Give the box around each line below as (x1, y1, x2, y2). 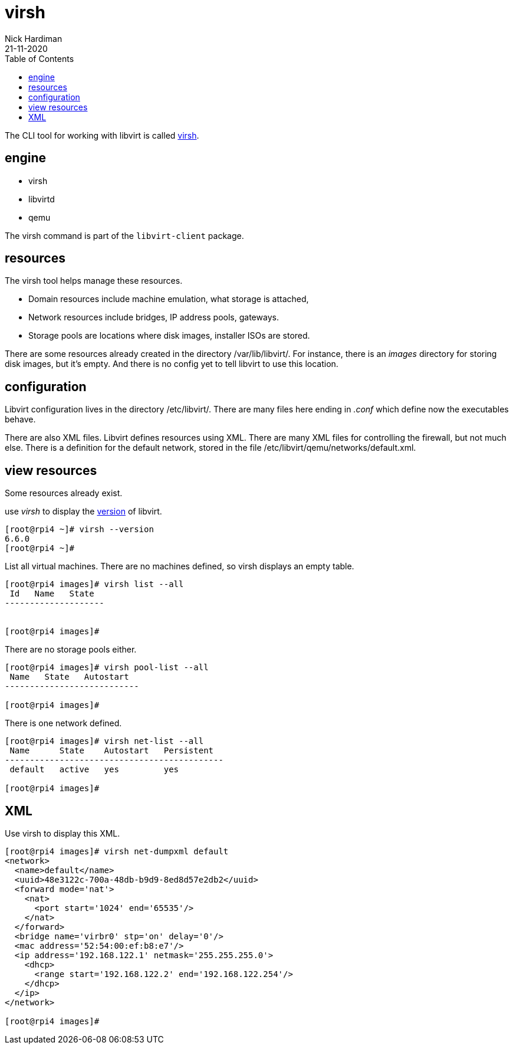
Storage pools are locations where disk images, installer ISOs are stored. (28, 330, 310, 341)
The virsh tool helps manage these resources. (5, 276, 183, 286)
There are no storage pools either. (5, 644, 137, 655)
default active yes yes (9, 765, 179, 775)
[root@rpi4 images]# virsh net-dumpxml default (5, 846, 229, 856)
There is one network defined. (5, 718, 122, 729)
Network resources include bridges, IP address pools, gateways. (28, 312, 279, 323)
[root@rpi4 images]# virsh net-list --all (5, 736, 204, 746)
